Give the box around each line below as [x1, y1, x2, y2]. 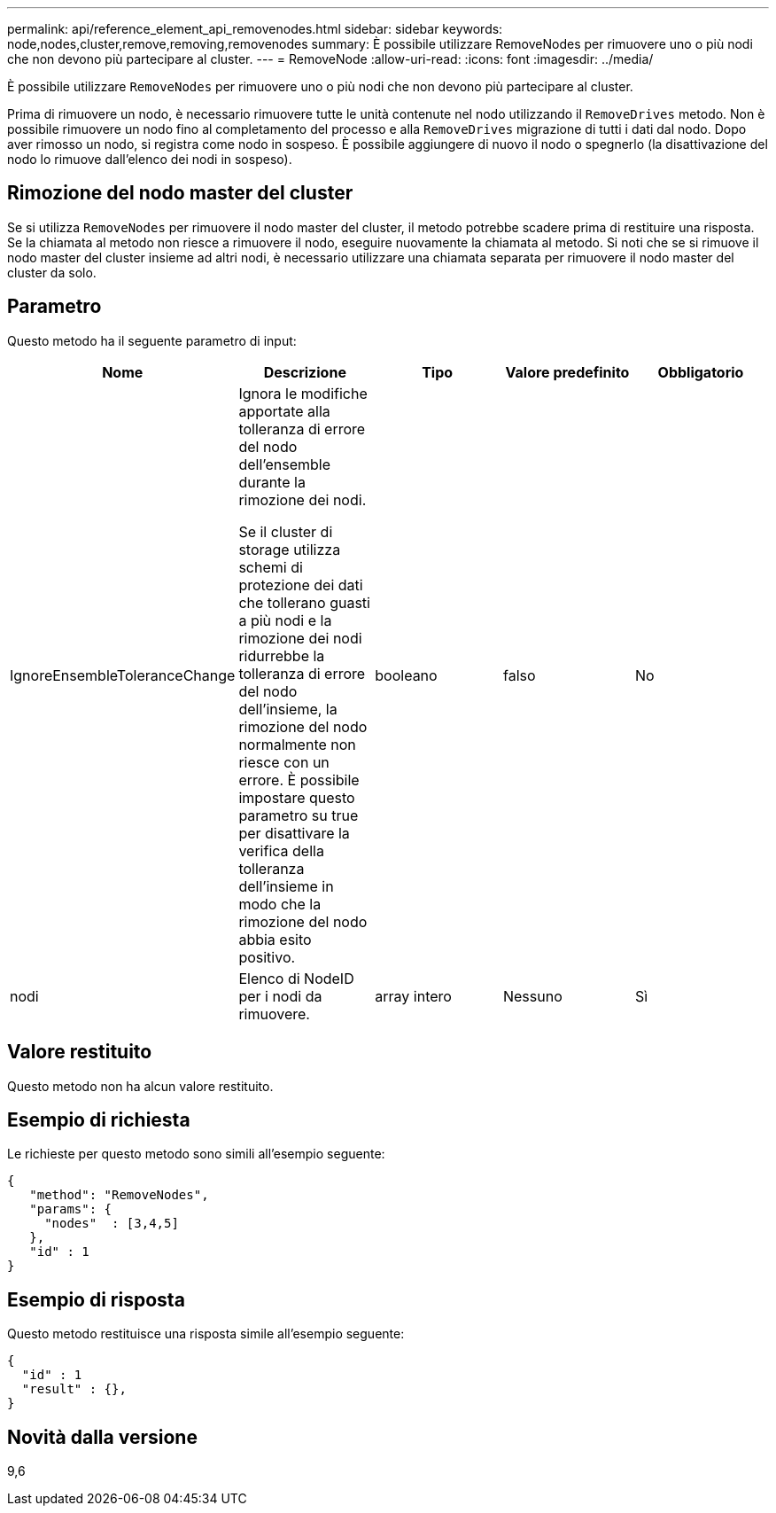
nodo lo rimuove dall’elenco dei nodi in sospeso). [7, 152, 292, 167]
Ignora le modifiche [238, 384, 368, 402]
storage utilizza [238, 540, 341, 558]
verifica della [238, 841, 324, 860]
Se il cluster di [238, 522, 333, 541]
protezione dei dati [238, 575, 363, 594]
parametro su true [238, 806, 359, 824]
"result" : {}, [21, 1382, 127, 1397]
